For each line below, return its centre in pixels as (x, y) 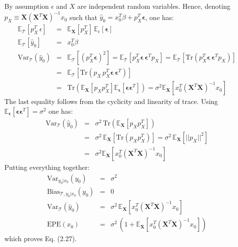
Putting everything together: (47, 167)
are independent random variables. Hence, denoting (154, 6)
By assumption (27, 6)
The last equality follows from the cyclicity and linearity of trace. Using (111, 101)
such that (83, 17)
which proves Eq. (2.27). (41, 238)
